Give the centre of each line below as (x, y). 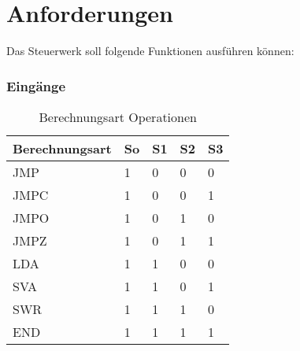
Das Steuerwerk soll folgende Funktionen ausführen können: (150, 51)
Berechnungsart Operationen (118, 116)
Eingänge (36, 85)
